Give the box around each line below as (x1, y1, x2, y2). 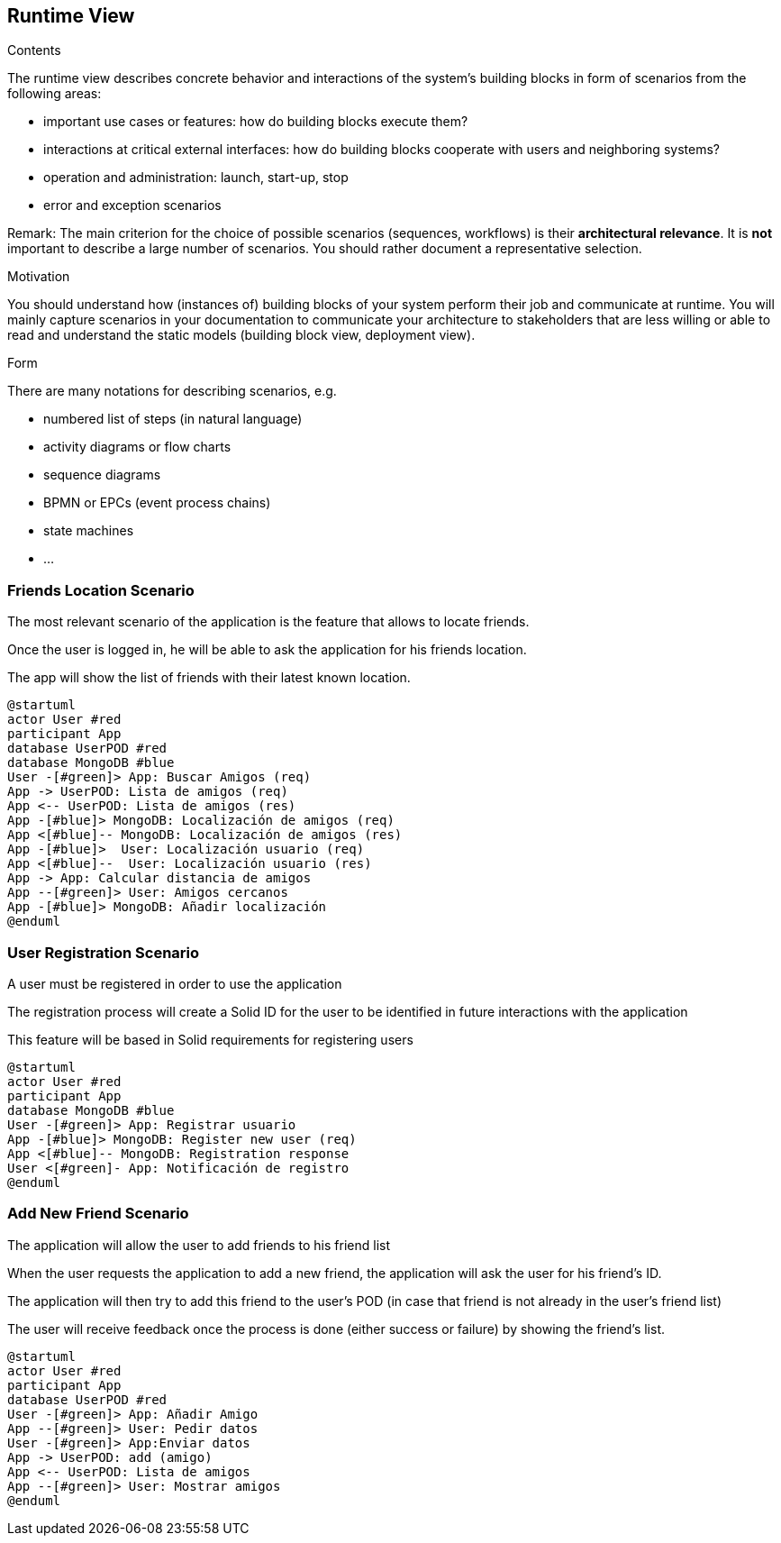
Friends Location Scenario (7, 580, 195, 599)
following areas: (7, 86, 102, 102)
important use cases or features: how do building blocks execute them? (43, 114, 468, 130)
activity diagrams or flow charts (43, 439, 232, 455)
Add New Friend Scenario (7, 1204, 189, 1223)
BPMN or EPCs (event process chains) (43, 495, 271, 511)
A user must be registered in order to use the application (7, 975, 342, 991)
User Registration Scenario (7, 943, 200, 962)
